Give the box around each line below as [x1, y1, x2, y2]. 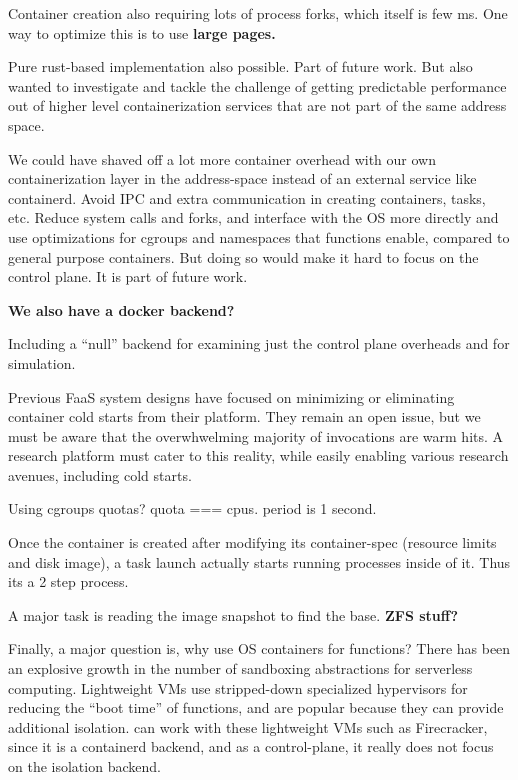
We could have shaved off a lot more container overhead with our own [8, 148, 436, 169]
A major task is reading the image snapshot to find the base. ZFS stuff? [8, 604, 459, 625]
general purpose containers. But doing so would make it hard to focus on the [8, 246, 479, 267]
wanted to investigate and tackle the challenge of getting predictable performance [8, 75, 507, 96]
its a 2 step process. [8, 571, 129, 592]
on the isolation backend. [8, 756, 161, 776]
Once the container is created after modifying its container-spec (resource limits [8, 532, 497, 553]
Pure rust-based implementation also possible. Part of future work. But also [8, 56, 473, 77]
